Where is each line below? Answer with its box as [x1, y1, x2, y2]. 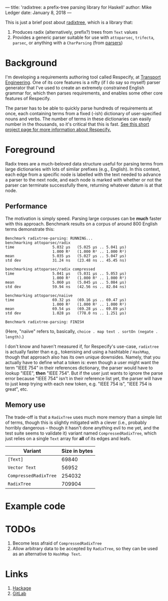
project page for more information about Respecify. [5, 126, 111, 132]
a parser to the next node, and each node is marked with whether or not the [5, 177, 162, 183]
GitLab [12, 590, 27, 596]
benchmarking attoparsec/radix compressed [5, 267, 95, 272]
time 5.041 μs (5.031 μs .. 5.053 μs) [5, 271, 127, 276]
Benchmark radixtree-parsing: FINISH [5, 319, 84, 324]
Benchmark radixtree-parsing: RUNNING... [5, 236, 93, 241]
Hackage [12, 585, 32, 591]
